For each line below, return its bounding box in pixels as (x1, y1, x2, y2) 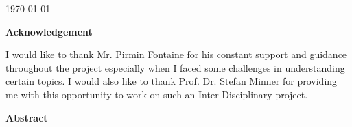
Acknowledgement (5, 24, 93, 38)
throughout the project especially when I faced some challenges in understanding (5, 60, 345, 74)
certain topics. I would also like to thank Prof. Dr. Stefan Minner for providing (5, 74, 338, 88)
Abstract (5, 110, 48, 124)
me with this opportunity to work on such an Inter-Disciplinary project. (5, 87, 308, 101)
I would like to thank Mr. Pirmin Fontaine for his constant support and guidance (5, 47, 347, 61)
